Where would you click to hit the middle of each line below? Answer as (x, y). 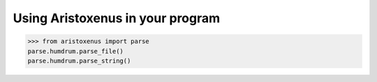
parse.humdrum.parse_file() (75, 51)
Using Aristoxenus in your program (117, 18)
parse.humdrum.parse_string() (79, 60)
